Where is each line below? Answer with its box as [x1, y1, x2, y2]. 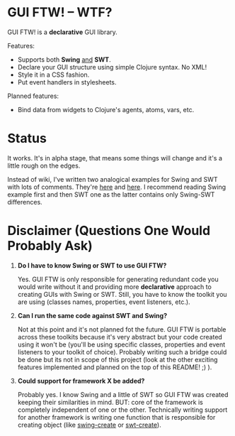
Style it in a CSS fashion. [17, 70, 90, 79]
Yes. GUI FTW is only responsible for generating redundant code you [17, 275, 219, 283]
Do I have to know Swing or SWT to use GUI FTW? [17, 261, 167, 270]
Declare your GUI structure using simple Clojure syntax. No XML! [17, 62, 207, 71]
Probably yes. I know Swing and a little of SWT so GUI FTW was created [17, 390, 229, 398]
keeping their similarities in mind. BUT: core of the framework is [17, 398, 203, 406]
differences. [7, 197, 42, 206]
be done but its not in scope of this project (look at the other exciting [17, 355, 218, 364]
